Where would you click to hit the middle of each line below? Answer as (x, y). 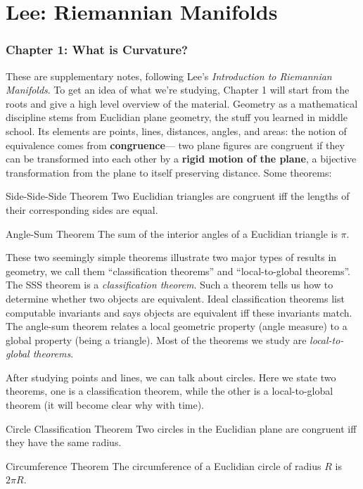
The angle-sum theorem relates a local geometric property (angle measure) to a (177, 326)
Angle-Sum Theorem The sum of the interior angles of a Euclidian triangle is (172, 233)
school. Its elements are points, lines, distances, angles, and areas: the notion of (176, 131)
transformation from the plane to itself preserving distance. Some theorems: (169, 172)
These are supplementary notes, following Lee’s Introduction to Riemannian (169, 76)
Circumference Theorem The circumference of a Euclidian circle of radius (164, 465)
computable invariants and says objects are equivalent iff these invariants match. (179, 312)
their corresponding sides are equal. (82, 209)
